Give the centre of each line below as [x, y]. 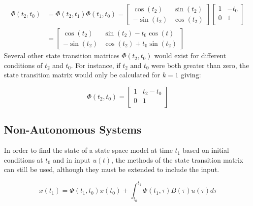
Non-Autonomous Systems [73, 129]
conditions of [23, 65]
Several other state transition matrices [62, 55]
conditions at [24, 159]
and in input [72, 159]
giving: [191, 75]
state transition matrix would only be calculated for [82, 75]
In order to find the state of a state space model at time [88, 150]
